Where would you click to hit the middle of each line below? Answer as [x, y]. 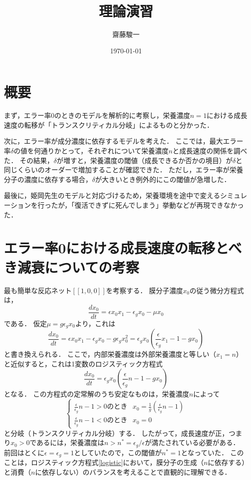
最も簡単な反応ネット [38, 290]
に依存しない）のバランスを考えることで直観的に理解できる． [133, 472]
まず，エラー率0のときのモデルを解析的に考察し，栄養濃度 [97, 115]
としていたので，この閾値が [118, 452]
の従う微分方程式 [217, 290]
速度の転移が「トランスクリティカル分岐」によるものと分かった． [109, 124]
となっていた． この [212, 452]
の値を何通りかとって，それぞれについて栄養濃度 [91, 151]
